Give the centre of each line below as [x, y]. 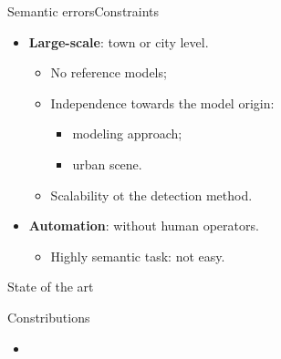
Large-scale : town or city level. [119, 41]
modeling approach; [127, 133]
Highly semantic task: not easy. [138, 256]
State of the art [51, 287]
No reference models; [109, 72]
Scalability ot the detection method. [151, 195]
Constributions [49, 317]
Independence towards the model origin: [162, 103]
